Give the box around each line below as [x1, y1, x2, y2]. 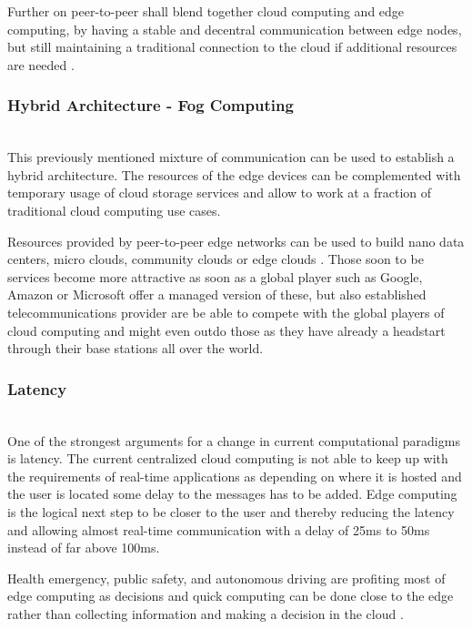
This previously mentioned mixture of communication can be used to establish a [7, 147, 455, 167]
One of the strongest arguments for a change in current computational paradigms [7, 431, 460, 450]
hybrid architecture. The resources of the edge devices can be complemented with [7, 165, 461, 184]
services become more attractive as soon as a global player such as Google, [7, 267, 423, 286]
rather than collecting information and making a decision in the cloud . [7, 604, 404, 623]
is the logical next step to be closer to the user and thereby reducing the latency [7, 502, 455, 521]
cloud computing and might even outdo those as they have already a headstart [7, 320, 446, 340]
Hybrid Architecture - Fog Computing [7, 94, 294, 117]
